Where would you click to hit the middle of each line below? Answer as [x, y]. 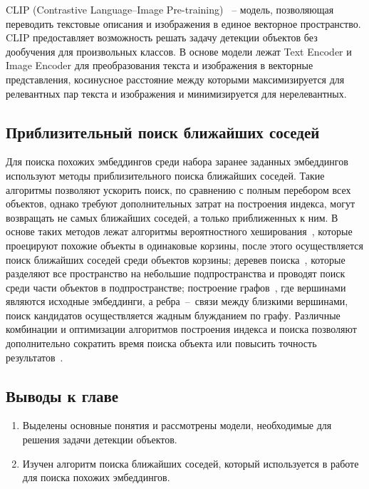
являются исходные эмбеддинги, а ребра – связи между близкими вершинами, [177, 301]
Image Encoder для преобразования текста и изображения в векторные [160, 65]
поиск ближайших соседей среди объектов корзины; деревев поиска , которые [176, 259]
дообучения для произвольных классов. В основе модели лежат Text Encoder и [179, 51]
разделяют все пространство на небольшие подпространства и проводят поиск [176, 273]
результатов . [35, 357]
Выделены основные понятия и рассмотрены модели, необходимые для [177, 425]
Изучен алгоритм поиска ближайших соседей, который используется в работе [191, 463]
